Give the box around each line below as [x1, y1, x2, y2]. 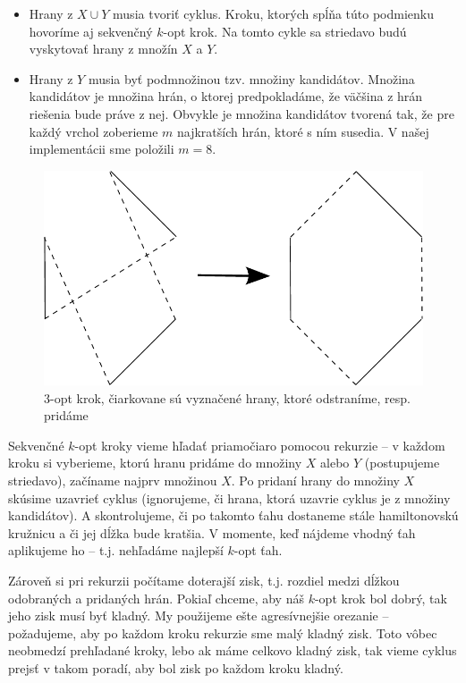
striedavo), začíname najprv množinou [8, 471, 217, 490]
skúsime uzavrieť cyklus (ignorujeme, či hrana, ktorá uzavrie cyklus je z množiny [8, 488, 451, 507]
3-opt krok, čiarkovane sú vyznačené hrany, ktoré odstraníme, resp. [44, 388, 411, 407]
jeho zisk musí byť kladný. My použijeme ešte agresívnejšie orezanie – [8, 606, 389, 625]
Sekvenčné [8, 435, 64, 454]
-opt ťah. [233, 541, 283, 560]
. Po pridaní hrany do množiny [231, 471, 400, 490]
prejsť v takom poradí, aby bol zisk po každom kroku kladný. [8, 658, 343, 677]
